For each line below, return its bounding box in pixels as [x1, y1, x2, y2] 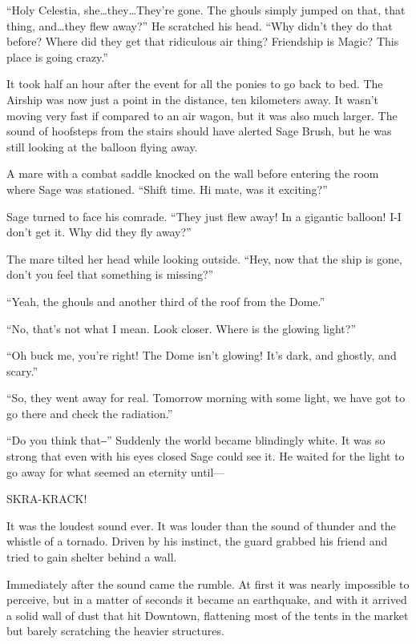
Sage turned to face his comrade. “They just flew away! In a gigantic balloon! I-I [6, 207, 402, 224]
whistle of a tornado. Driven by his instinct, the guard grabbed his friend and [6, 533, 388, 549]
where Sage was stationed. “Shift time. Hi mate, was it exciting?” [6, 180, 328, 197]
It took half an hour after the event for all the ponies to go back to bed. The [6, 75, 383, 92]
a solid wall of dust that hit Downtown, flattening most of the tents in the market [6, 606, 409, 623]
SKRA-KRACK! [6, 490, 87, 507]
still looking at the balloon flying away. [6, 138, 198, 155]
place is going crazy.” [6, 48, 108, 65]
